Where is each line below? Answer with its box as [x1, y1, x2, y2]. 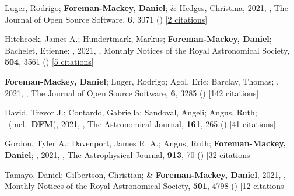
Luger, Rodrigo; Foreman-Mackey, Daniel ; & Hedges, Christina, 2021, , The [5, 2, 288, 13]
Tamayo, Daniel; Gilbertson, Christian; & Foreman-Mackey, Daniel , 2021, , [5, 168, 286, 180]
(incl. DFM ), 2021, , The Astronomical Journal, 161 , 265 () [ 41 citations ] [8, 117, 276, 129]
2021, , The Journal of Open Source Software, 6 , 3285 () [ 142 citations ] [5, 86, 259, 99]
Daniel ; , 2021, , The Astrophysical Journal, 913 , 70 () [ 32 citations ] [5, 148, 253, 160]
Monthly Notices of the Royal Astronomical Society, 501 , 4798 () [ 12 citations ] [5, 180, 286, 192]
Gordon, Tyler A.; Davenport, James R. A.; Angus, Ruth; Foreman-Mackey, [5, 137, 286, 149]
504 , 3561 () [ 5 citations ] [5, 55, 94, 68]
